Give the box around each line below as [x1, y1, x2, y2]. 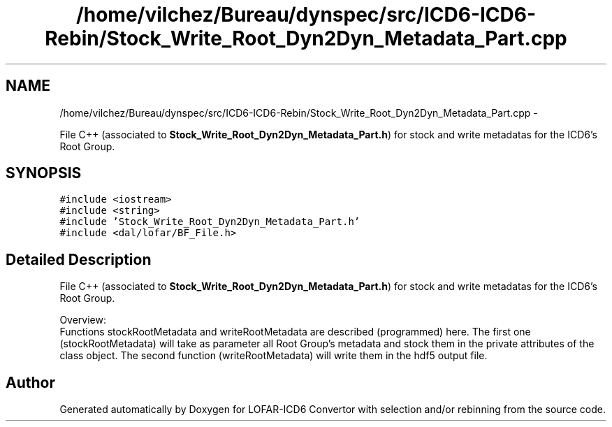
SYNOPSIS [6, 164, 82, 182]
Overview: [59, 314, 106, 326]
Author [6, 373, 55, 391]
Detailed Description [6, 250, 152, 268]
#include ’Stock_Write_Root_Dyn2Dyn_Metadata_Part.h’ [59, 216, 360, 228]
